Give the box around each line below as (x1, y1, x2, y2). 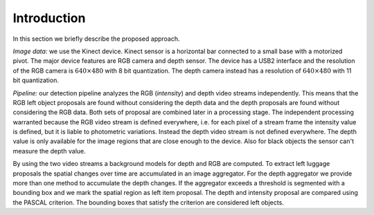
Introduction (12, 10, 86, 26)
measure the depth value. (12, 147, 86, 155)
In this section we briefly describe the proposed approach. (12, 35, 180, 43)
